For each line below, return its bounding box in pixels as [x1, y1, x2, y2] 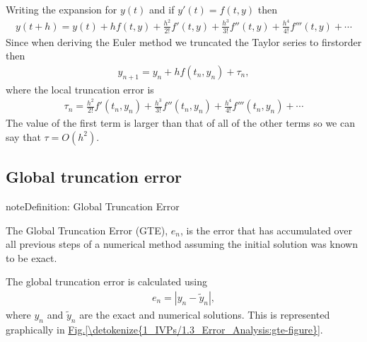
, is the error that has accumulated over [180, 222, 352, 237]
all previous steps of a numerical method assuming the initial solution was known [6, 236, 359, 251]
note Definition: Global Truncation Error [6, 199, 180, 214]
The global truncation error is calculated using [6, 274, 207, 289]
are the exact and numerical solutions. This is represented [79, 307, 330, 322]
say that [6, 129, 41, 144]
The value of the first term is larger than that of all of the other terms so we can [6, 115, 355, 130]
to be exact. [6, 250, 57, 265]
